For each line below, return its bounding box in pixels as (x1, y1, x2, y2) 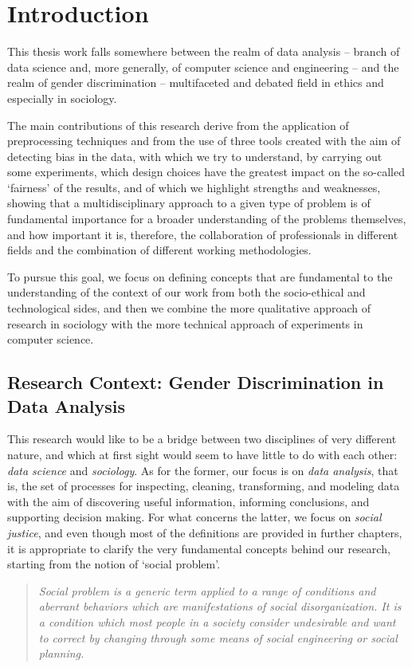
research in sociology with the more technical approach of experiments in (7, 315, 363, 332)
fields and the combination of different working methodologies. (7, 242, 312, 258)
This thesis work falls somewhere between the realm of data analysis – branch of (7, 43, 400, 60)
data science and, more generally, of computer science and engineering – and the (7, 58, 399, 75)
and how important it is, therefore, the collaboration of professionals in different (7, 226, 398, 242)
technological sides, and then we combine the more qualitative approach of (7, 300, 371, 316)
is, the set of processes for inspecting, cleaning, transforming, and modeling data (7, 477, 400, 494)
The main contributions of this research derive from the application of (7, 116, 349, 133)
